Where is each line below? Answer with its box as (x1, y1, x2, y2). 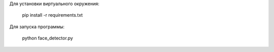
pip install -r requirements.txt (22, 12, 83, 18)
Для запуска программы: (9, 23, 64, 30)
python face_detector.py (22, 35, 73, 41)
